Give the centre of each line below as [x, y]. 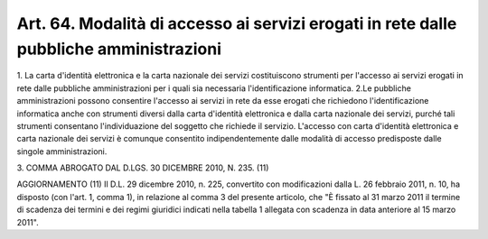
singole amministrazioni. [62, 151]
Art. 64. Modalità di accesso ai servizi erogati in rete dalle [237, 23]
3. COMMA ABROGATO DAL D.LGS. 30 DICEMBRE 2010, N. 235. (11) [143, 168]
